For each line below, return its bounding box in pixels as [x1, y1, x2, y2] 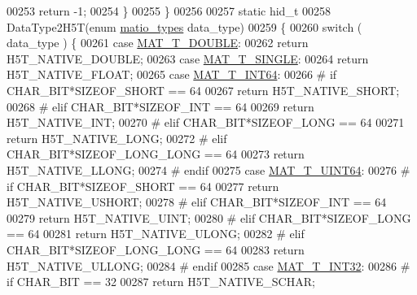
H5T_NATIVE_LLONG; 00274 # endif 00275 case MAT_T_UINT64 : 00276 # [7, 161, 410, 178]
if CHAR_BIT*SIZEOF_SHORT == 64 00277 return [7, 177, 279, 194]
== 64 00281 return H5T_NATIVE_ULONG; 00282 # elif [7, 225, 305, 242]
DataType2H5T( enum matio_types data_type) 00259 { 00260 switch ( [7, 18, 362, 35]
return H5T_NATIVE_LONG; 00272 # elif [7, 129, 227, 146]
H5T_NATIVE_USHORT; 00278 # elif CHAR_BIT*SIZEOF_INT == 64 [7, 193, 387, 210]
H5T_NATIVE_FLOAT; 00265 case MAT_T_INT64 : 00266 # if [7, 66, 337, 83]
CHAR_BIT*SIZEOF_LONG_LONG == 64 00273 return [7, 145, 305, 163]
